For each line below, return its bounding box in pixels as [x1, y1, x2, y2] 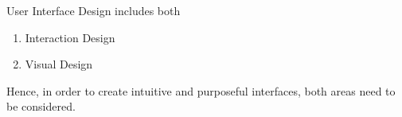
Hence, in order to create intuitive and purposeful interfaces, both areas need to [6, 82, 396, 99]
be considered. [6, 98, 76, 115]
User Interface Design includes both [6, 2, 181, 18]
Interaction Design [25, 29, 115, 45]
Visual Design [25, 56, 93, 72]
